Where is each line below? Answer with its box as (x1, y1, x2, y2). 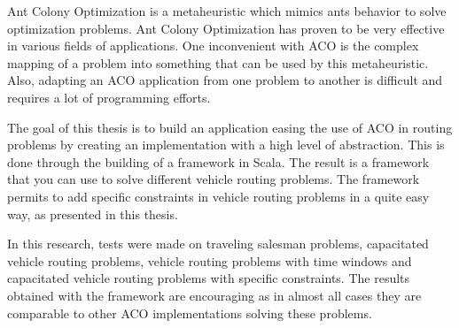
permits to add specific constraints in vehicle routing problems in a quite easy (7, 187, 430, 205)
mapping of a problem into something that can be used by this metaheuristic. (7, 53, 429, 72)
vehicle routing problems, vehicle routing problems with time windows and (7, 251, 412, 270)
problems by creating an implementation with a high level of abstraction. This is (7, 135, 445, 154)
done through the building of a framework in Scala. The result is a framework (7, 152, 430, 171)
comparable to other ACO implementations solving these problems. (7, 303, 372, 322)
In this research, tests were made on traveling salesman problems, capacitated (7, 234, 429, 253)
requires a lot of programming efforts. (7, 88, 211, 106)
